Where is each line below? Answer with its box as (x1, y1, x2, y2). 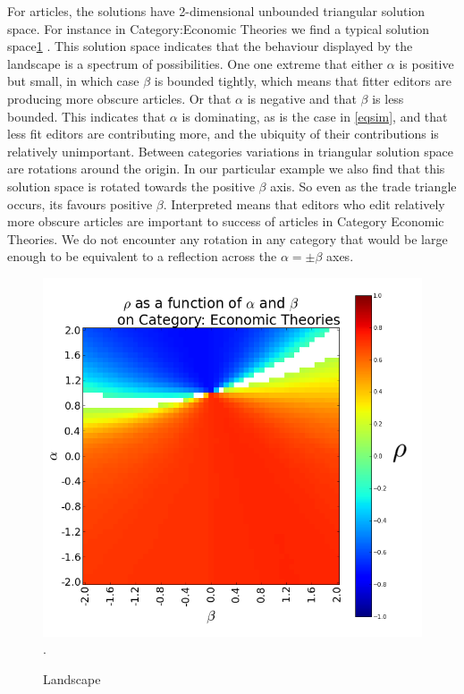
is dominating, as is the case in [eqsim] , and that (181, 106, 448, 125)
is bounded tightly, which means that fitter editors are (154, 72, 451, 90)
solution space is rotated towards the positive (7, 176, 255, 195)
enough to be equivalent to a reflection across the (7, 247, 277, 266)
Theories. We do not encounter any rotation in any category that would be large (7, 229, 448, 248)
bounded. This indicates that (7, 106, 166, 125)
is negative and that (247, 89, 357, 107)
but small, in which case (7, 72, 139, 90)
